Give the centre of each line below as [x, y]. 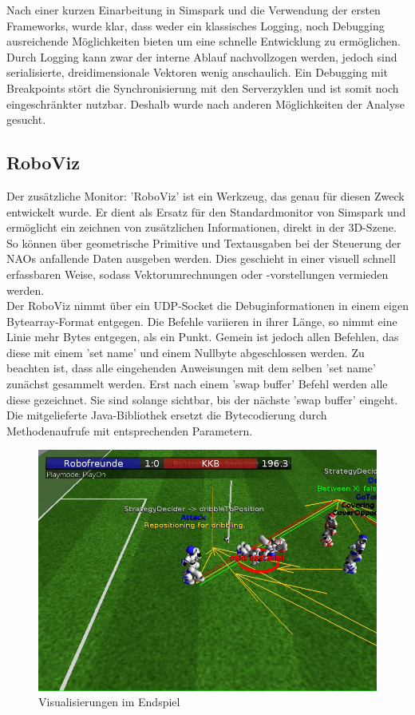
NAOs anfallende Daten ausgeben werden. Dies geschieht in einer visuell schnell [201, 258]
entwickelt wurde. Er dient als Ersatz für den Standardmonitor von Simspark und [206, 211]
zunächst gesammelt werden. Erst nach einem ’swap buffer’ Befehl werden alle [197, 384]
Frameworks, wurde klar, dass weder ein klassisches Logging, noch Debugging [196, 25]
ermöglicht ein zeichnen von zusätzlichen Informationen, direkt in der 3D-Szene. [202, 227]
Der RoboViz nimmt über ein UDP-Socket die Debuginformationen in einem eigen [207, 306]
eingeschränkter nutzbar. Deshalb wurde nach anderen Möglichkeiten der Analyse [206, 103]
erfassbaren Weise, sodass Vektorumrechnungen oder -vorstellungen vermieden [198, 274]
